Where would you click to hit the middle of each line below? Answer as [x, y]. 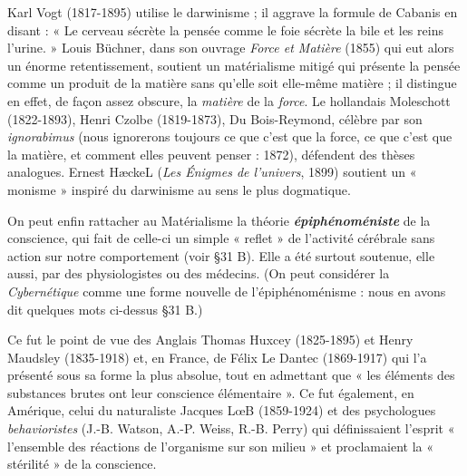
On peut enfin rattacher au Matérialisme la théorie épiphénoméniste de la [219, 220]
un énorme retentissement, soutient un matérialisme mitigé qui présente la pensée [234, 65]
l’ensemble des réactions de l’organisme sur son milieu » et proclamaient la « [220, 446]
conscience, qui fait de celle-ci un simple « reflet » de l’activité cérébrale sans [221, 238]
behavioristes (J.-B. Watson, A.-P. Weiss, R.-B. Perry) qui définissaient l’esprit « [231, 428]
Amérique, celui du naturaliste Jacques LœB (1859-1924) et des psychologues [222, 410]
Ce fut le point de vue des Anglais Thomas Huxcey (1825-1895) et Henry [210, 340]
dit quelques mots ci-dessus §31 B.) [105, 309]
